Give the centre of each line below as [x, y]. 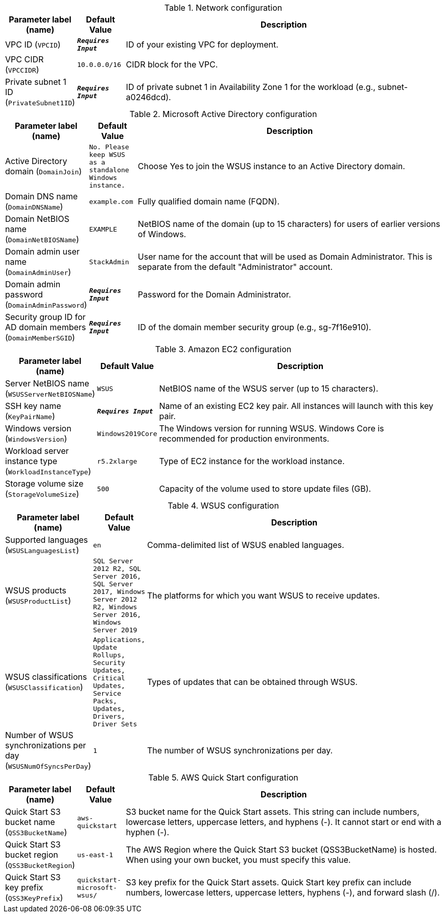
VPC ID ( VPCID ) [33, 44]
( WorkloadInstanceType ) [48, 471]
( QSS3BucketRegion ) [40, 865]
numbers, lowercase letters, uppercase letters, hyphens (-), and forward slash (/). [283, 892]
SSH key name [33, 406]
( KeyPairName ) [30, 416]
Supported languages [47, 540]
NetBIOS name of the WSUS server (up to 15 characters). [269, 388]
